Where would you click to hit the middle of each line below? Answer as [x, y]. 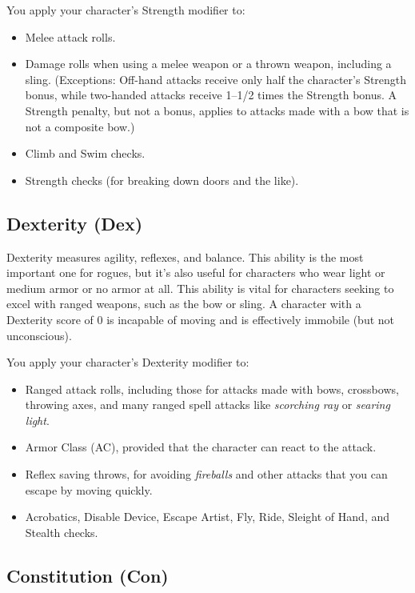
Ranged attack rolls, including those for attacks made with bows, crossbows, [212, 389]
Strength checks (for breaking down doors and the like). [162, 180]
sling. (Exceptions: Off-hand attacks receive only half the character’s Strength [216, 79]
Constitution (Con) [88, 575]
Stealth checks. [62, 532]
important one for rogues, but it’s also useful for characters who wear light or [196, 272]
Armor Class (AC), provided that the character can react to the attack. [201, 447]
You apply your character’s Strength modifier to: [126, 10]
